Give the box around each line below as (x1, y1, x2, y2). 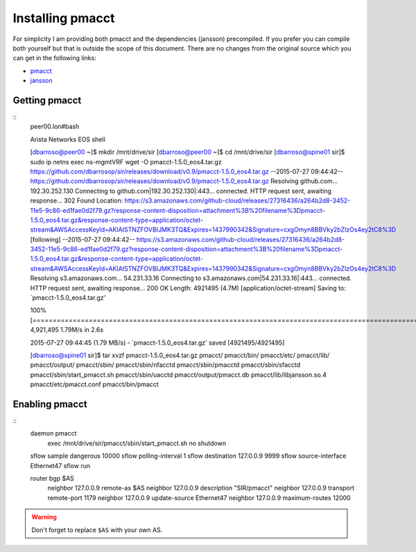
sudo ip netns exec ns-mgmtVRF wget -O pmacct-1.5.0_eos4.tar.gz (30, 157, 222, 166)
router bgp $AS (30, 474, 74, 483)
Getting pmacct (12, 94, 82, 106)
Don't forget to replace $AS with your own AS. (31, 526, 163, 534)
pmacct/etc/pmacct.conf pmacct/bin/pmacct (30, 380, 159, 388)
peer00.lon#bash (30, 122, 80, 131)
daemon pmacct (30, 429, 77, 438)
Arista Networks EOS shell (30, 135, 105, 144)
